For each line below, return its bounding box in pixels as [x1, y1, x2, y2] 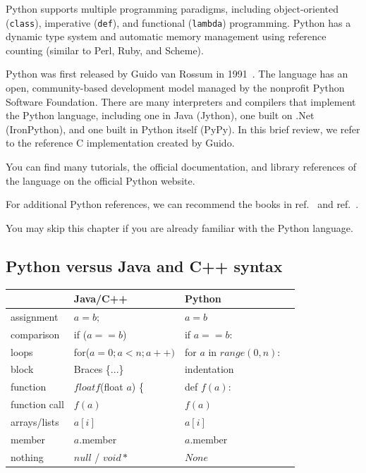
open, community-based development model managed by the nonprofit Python [6, 80, 345, 95]
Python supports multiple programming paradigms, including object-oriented [6, 1, 339, 16]
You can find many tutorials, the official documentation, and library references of [6, 159, 356, 173]
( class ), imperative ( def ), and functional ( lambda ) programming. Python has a [6, 15, 351, 30]
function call [11, 397, 64, 412]
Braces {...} [73, 362, 124, 376]
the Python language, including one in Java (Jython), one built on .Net [6, 108, 315, 123]
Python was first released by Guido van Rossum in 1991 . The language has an [6, 66, 348, 81]
